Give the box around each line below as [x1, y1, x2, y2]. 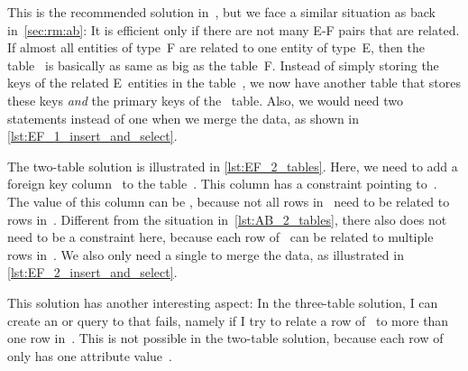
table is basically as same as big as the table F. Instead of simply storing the [7, 55, 439, 74]
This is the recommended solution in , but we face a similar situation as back [7, 3, 436, 21]
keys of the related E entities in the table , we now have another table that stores [7, 73, 462, 92]
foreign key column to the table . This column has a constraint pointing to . [7, 174, 437, 193]
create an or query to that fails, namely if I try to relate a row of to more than [7, 311, 449, 329]
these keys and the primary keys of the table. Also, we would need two [7, 90, 404, 109]
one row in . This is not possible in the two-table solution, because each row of [7, 329, 444, 348]
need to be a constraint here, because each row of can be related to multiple [7, 227, 434, 246]
